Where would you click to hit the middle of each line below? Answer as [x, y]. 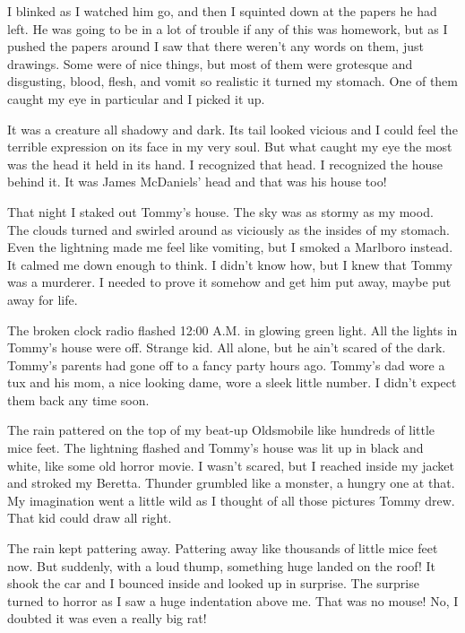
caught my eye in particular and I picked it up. [136, 98]
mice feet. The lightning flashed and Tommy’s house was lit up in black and [215, 448]
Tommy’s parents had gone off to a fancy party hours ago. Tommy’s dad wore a [226, 364]
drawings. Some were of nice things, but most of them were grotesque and [210, 63]
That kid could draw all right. [90, 518]
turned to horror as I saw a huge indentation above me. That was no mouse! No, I [233, 600]
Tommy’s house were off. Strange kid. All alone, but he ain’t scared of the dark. [227, 347]
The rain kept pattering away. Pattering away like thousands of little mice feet [223, 548]
